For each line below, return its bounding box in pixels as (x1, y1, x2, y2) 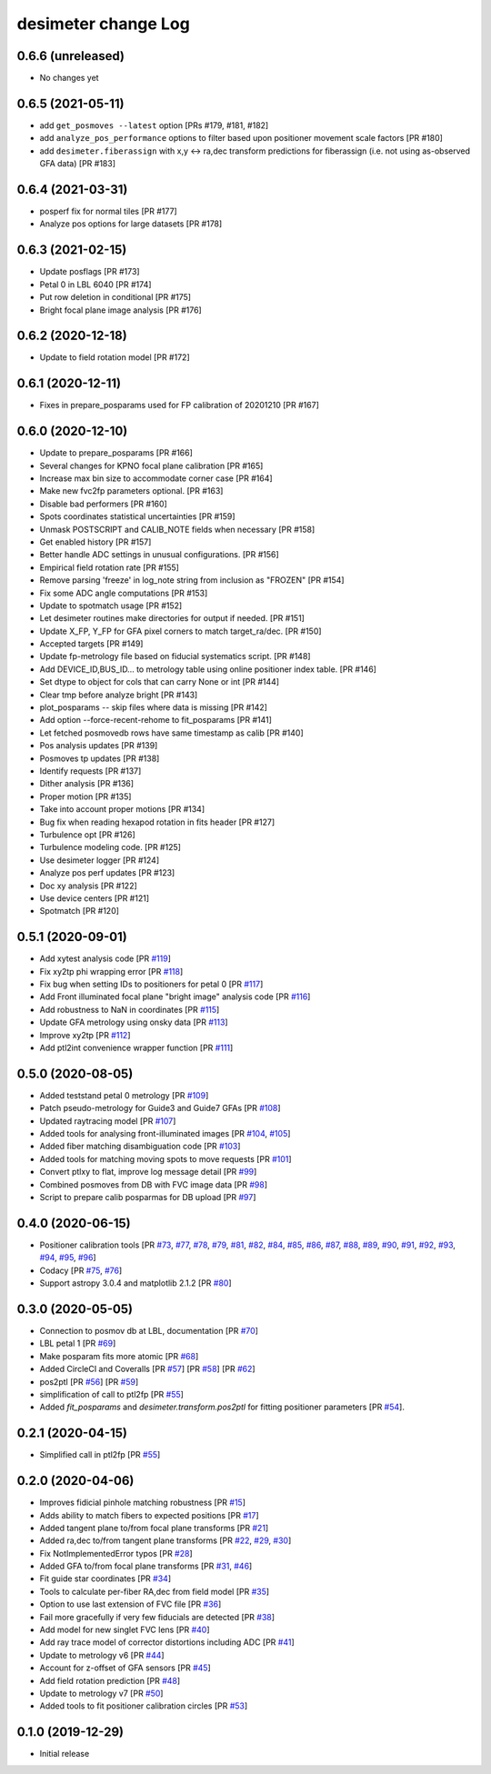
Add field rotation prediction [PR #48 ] (39, 1675, 181, 1686)
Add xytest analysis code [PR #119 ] (39, 953, 172, 964)
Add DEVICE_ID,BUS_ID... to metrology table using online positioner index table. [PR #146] (39, 664, 377, 675)
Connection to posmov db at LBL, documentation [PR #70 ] (39, 1325, 259, 1336)
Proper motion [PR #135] (39, 791, 132, 802)
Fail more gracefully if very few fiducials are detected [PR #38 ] (39, 1611, 276, 1622)
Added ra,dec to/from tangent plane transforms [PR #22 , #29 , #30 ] (39, 1535, 292, 1546)
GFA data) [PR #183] (39, 158, 115, 169)
